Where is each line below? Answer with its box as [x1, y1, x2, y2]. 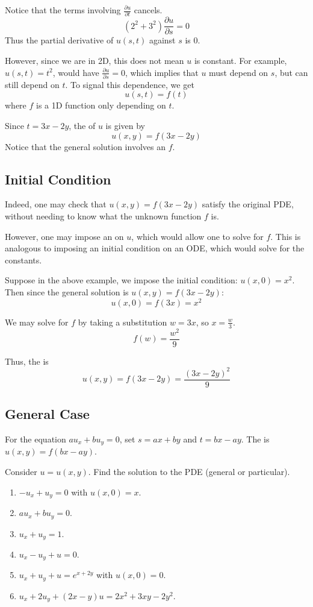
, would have [52, 66, 99, 78]
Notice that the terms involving [5, 4, 121, 16]
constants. [5, 253, 42, 266]
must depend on [209, 66, 268, 78]
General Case [5, 404, 90, 423]
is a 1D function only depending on [36, 99, 166, 112]
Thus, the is [5, 354, 49, 367]
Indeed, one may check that [5, 198, 107, 210]
